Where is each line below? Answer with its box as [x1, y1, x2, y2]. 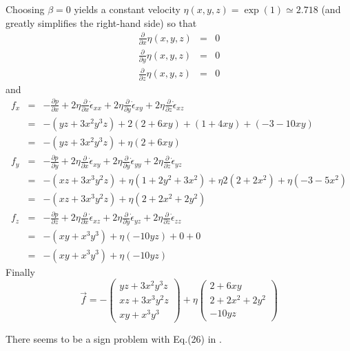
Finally [6, 264, 35, 279]
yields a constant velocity [74, 2, 181, 16]
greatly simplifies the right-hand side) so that [6, 15, 197, 30]
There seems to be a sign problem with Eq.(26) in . [6, 331, 222, 345]
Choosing [6, 2, 45, 16]
